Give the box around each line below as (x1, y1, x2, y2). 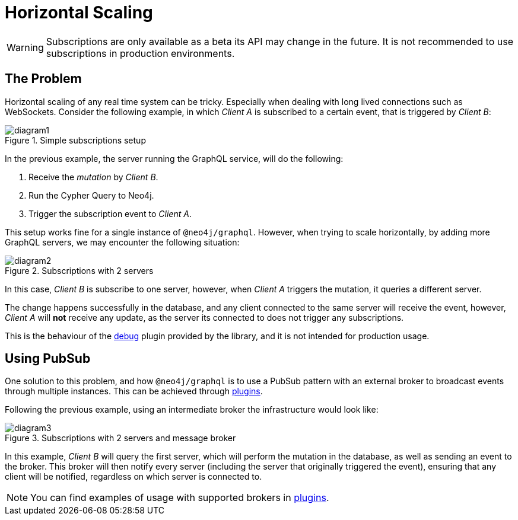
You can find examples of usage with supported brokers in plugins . (30, 492, 329, 504)
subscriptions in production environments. (46, 47, 235, 59)
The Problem (5, 71, 82, 87)
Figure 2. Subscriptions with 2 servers (5, 265, 154, 276)
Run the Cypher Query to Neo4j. (28, 190, 154, 200)
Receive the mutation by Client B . (28, 171, 158, 182)
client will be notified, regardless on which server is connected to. (5, 471, 262, 482)
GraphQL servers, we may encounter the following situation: (5, 237, 240, 247)
